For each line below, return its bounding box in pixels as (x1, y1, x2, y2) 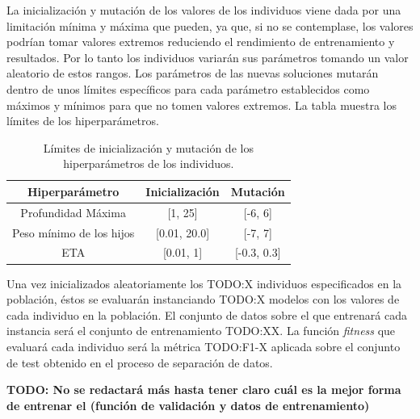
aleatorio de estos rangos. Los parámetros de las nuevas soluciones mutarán (6, 65, 379, 82)
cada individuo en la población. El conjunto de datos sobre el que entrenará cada (6, 306, 407, 323)
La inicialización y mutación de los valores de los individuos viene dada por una (6, 2, 401, 18)
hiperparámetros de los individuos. (63, 155, 234, 172)
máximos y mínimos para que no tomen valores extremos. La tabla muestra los (6, 96, 397, 113)
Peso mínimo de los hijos (12, 224, 135, 241)
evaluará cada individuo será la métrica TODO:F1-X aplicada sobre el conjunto (6, 337, 401, 354)
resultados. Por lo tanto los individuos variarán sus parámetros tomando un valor (6, 48, 409, 65)
